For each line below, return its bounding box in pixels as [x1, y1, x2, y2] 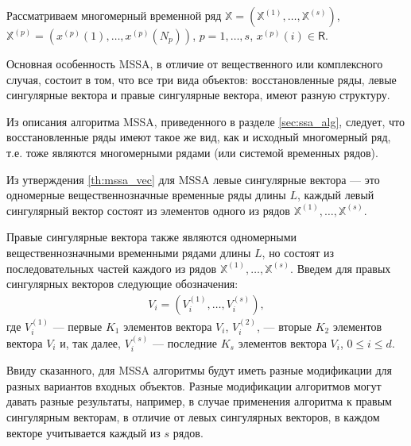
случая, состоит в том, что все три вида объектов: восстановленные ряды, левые [6, 71, 397, 87]
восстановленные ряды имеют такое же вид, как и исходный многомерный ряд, [6, 129, 391, 145]
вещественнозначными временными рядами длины [6, 244, 251, 260]
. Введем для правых [290, 260, 391, 276]
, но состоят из [262, 244, 334, 260]
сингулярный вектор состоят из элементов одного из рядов [6, 202, 290, 218]
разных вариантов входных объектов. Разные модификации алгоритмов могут [6, 377, 382, 394]
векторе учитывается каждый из [6, 424, 161, 440]
